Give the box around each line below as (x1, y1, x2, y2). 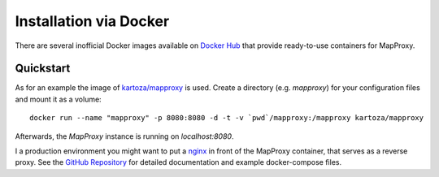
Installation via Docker (15, 12, 170, 30)
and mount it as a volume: (15, 94, 102, 104)
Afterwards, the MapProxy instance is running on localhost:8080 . (15, 131, 234, 141)
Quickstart (15, 62, 71, 76)
